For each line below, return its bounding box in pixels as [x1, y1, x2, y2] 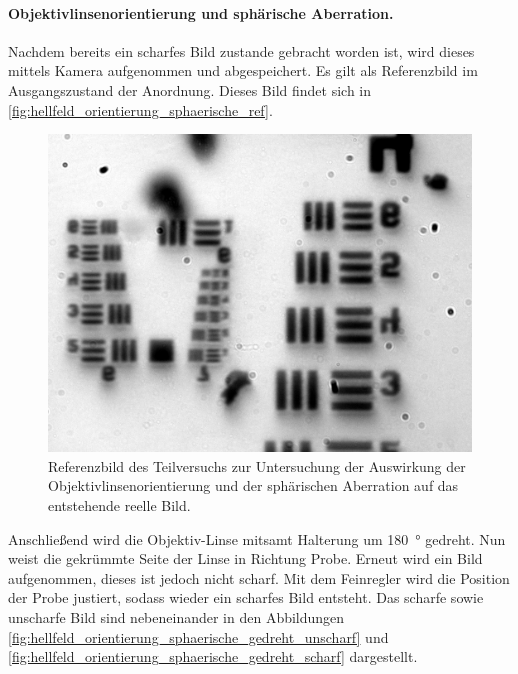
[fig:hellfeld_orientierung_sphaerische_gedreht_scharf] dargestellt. [8, 646, 418, 667]
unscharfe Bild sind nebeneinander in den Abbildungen [8, 606, 345, 627]
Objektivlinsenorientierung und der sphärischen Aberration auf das [48, 475, 459, 496]
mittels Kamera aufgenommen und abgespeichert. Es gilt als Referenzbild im [8, 60, 478, 81]
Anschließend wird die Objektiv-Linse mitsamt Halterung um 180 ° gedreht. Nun [8, 528, 506, 549]
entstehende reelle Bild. [48, 494, 191, 515]
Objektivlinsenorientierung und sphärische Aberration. [8, 2, 394, 23]
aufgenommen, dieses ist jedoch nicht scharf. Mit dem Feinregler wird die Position [8, 567, 510, 588]
